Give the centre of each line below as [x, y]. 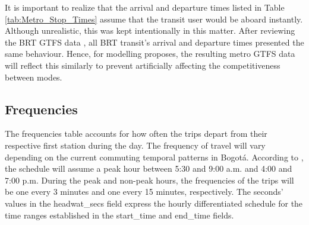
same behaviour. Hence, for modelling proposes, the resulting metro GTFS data [150, 54]
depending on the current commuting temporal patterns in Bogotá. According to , [154, 157]
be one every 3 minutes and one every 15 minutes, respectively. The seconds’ [144, 192]
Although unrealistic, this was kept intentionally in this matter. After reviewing [150, 30]
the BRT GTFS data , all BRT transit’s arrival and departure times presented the [154, 42]
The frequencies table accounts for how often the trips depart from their [136, 134]
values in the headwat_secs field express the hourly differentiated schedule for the [154, 203]
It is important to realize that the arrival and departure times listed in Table [145, 7]
